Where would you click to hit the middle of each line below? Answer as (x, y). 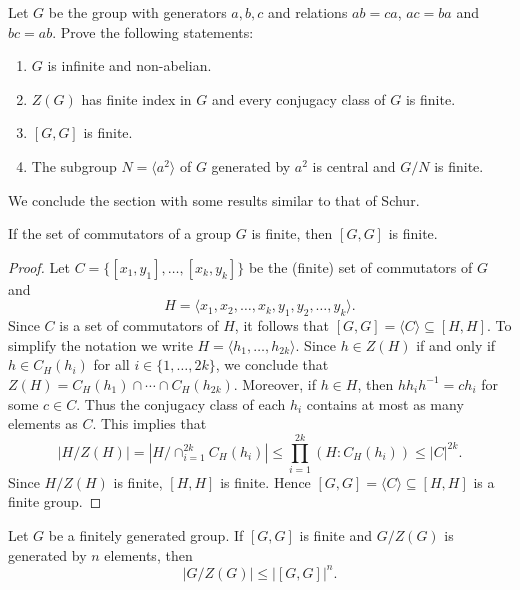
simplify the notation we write (100, 344)
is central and (354, 165)
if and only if (456, 344)
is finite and (335, 535)
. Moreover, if (274, 383)
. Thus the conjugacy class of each (181, 403)
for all (111, 364)
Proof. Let (39, 266)
